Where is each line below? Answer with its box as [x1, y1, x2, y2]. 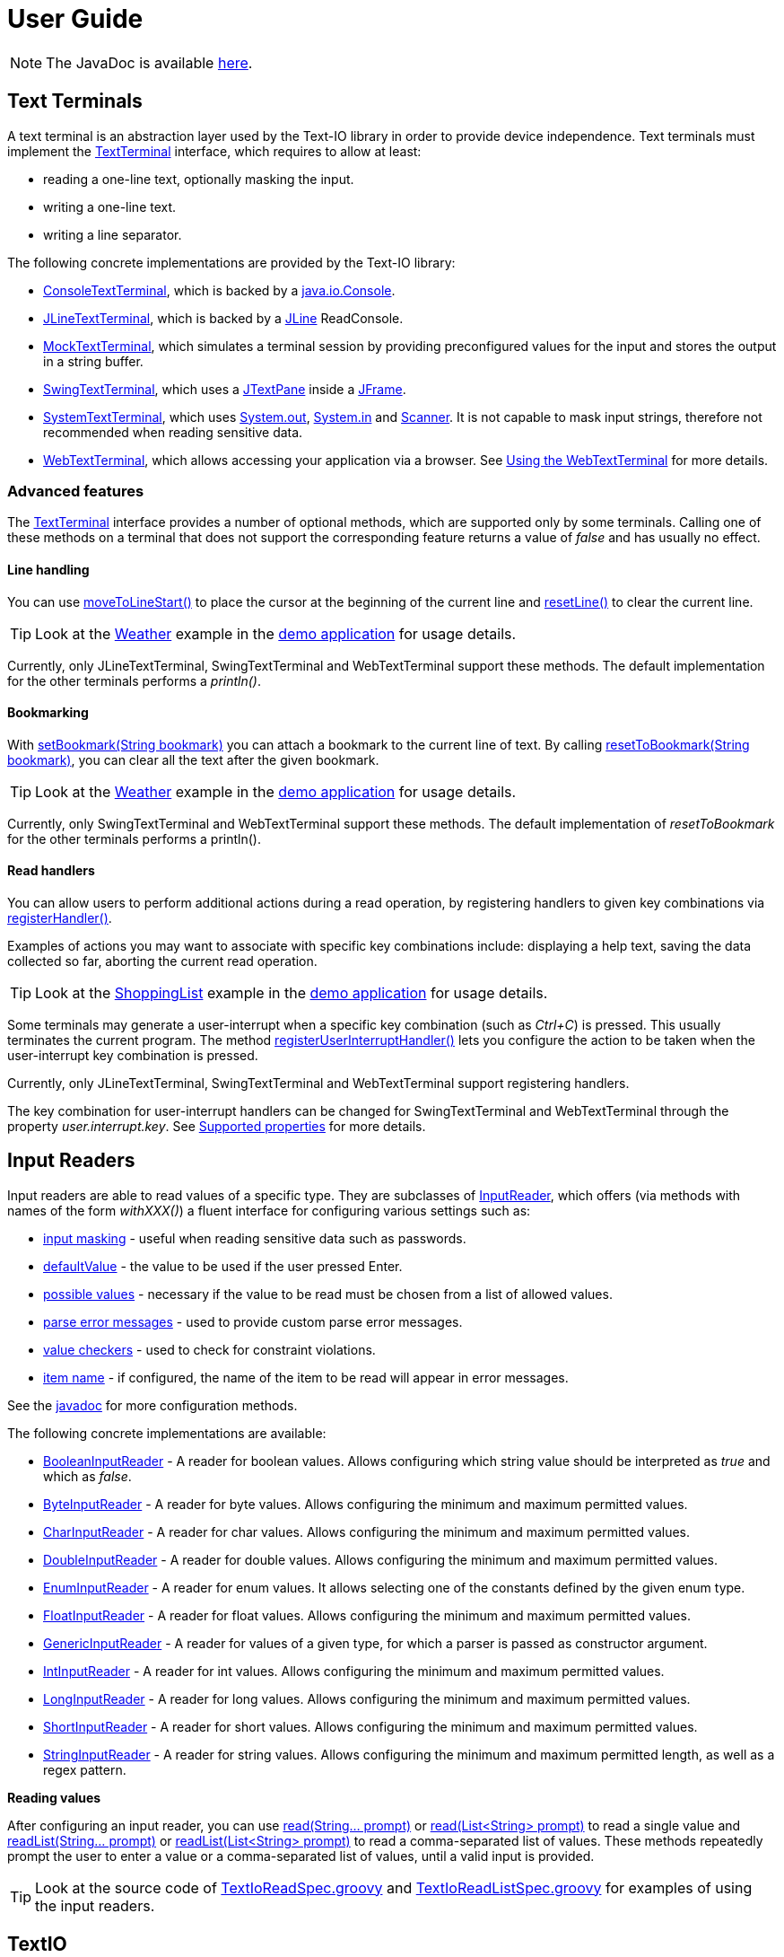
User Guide [7, 4, 144, 34]
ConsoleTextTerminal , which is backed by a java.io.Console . [43, 282, 396, 298]
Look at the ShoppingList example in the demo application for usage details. [35, 984, 548, 1002]
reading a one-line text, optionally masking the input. [43, 171, 354, 187]
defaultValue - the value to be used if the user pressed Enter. [43, 1258, 403, 1274]
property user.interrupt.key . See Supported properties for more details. [7, 1119, 426, 1134]
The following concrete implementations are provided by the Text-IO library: [7, 254, 456, 270]
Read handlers [7, 863, 95, 879]
